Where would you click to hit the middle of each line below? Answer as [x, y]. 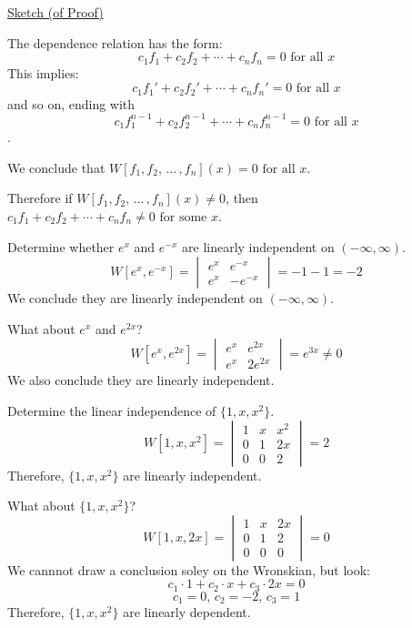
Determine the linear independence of [112, 410]
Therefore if [40, 198]
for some [183, 218]
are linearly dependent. [187, 612]
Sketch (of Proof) [55, 12]
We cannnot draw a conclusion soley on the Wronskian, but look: [189, 569]
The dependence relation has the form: [115, 42]
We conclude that [56, 167]
